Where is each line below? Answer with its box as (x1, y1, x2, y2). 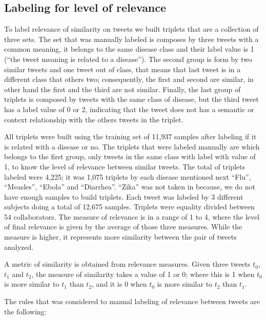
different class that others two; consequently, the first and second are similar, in (4, 74, 254, 84)
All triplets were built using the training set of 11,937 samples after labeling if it (4, 131, 257, 142)
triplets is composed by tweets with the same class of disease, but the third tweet (4, 94, 259, 104)
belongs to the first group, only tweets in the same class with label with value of (4, 151, 256, 162)
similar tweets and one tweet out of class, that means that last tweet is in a (4, 63, 241, 74)
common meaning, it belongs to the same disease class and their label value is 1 (4, 44, 254, 54)
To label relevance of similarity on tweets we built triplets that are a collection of (4, 24, 259, 34)
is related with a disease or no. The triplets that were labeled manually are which (4, 141, 260, 152)
